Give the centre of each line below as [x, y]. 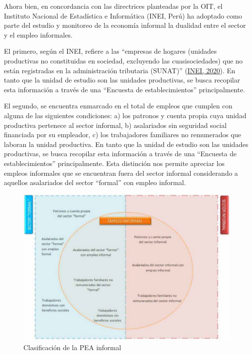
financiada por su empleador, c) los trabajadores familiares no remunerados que [123, 135]
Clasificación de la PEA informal [72, 347]
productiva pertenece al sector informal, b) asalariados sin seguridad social [115, 125]
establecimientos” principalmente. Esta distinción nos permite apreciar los [114, 163]
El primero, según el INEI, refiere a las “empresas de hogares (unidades [110, 51]
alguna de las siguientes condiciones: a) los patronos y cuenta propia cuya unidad [125, 115]
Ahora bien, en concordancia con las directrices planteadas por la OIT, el [113, 6]
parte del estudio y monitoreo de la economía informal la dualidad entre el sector [125, 25]
